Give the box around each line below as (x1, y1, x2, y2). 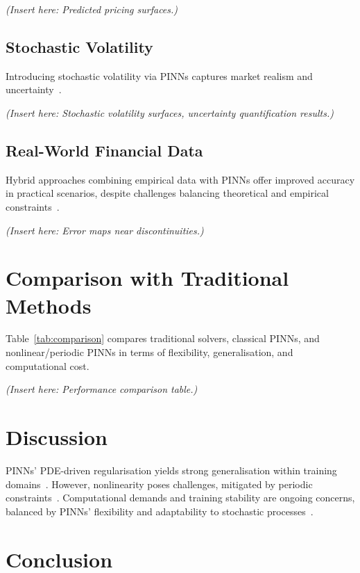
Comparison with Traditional (6, 264, 289, 292)
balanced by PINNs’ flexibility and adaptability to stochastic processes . (6, 503, 314, 518)
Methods (6, 291, 92, 319)
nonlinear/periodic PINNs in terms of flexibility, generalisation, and (6, 345, 293, 360)
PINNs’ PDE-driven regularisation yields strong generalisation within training (6, 462, 337, 477)
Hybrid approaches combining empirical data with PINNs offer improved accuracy (6, 172, 355, 186)
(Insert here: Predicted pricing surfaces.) (6, 2, 178, 16)
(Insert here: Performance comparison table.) (6, 382, 198, 396)
